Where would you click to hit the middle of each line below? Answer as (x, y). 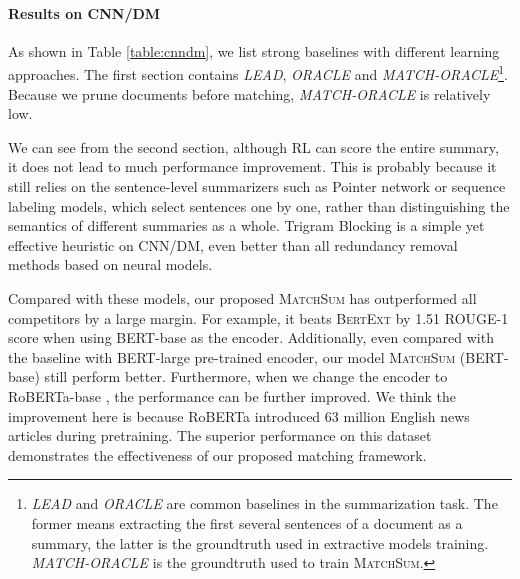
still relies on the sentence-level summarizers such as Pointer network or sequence (257, 186)
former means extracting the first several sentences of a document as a (247, 522)
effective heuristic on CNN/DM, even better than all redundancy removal (233, 244)
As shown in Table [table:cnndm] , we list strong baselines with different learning (254, 50)
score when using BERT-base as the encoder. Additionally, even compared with (251, 337)
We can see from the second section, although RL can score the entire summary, (253, 146)
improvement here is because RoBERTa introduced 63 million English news (239, 415)
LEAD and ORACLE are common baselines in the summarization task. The (264, 503)
